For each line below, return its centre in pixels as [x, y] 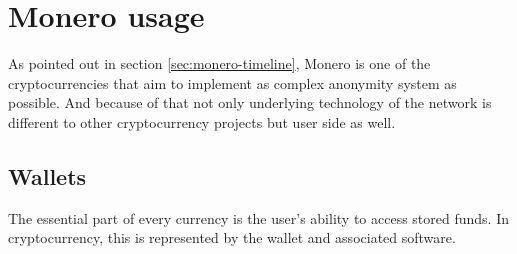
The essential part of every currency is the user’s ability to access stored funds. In [258, 217]
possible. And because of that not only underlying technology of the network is [250, 102]
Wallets [47, 175]
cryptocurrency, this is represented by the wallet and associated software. [232, 237]
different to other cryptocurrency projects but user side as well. [202, 121]
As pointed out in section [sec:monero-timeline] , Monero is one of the [219, 63]
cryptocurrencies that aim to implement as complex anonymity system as [232, 82]
